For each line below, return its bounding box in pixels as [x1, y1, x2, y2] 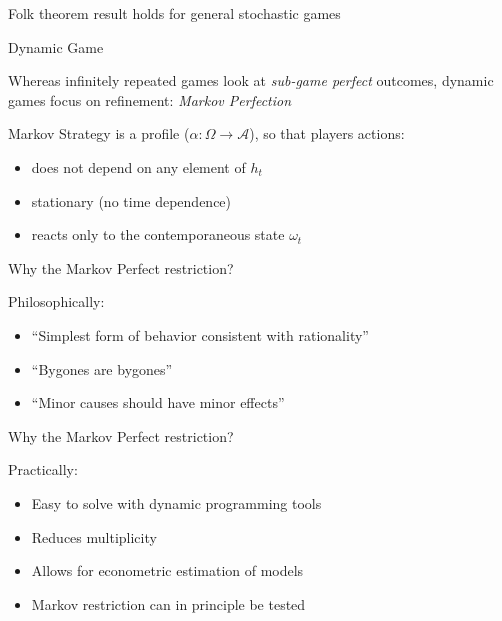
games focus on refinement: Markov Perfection [8, 89, 292, 110]
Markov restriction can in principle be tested [31, 593, 306, 614]
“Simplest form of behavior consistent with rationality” [31, 324, 369, 345]
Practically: [8, 459, 78, 480]
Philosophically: [8, 291, 105, 312]
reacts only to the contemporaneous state [31, 224, 285, 245]
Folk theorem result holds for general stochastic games [8, 3, 341, 23]
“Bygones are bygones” [31, 358, 173, 379]
